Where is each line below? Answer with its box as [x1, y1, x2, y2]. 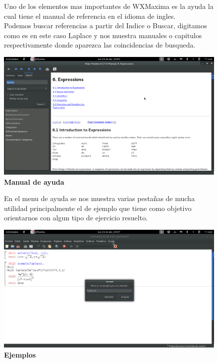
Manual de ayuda [4, 176, 64, 187]
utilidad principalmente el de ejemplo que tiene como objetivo [4, 203, 192, 213]
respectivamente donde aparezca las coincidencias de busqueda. [4, 40, 196, 50]
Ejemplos [4, 349, 36, 360]
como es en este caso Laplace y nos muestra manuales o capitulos [4, 30, 202, 40]
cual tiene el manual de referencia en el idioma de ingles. [4, 10, 176, 21]
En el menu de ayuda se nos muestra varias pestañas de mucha [4, 193, 195, 204]
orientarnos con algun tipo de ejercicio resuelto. [4, 212, 148, 223]
